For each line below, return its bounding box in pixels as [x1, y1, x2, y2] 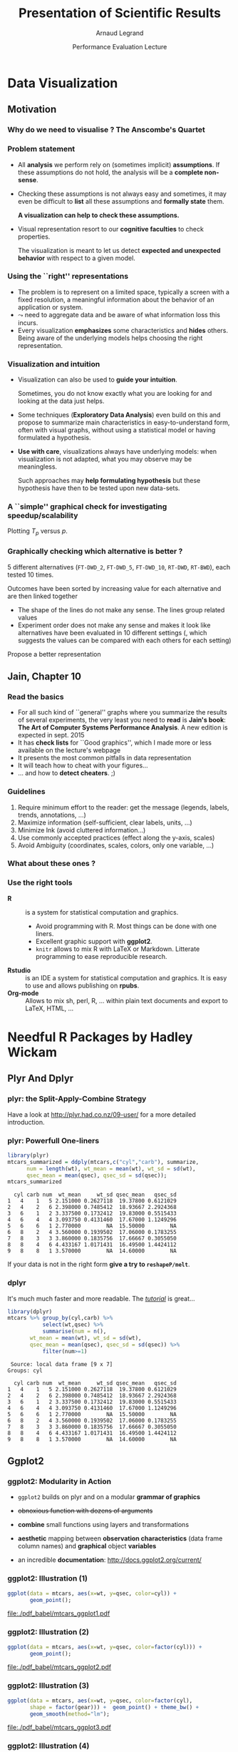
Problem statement [7, 144, 76, 154]
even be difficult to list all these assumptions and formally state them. [17, 196, 224, 205]
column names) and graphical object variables [17, 1542, 157, 1551]
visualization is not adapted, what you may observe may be [17, 455, 192, 464]
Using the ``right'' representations [7, 272, 129, 282]
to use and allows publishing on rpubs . [25, 981, 140, 990]
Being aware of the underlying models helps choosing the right [17, 334, 203, 342]
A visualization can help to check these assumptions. [17, 211, 180, 219]
